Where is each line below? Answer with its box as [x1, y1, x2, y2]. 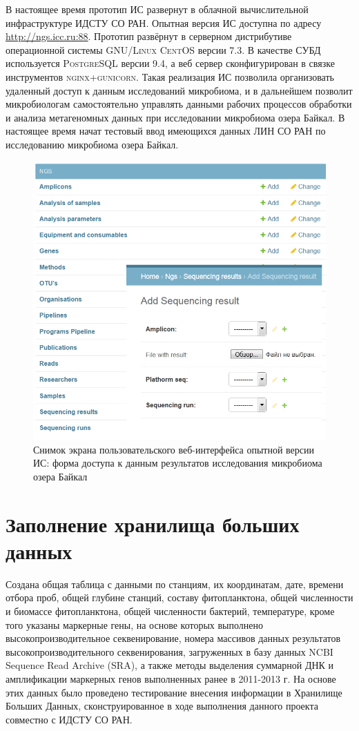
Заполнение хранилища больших [6, 509, 300, 538]
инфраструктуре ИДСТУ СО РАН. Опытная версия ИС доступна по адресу [6, 15, 322, 30]
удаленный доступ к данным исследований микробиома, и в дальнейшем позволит [6, 83, 353, 97]
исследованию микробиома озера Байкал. [6, 137, 179, 151]
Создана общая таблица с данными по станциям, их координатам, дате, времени [6, 576, 344, 591]
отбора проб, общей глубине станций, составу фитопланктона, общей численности [6, 590, 353, 605]
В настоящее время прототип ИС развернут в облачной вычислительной [6, 2, 309, 16]
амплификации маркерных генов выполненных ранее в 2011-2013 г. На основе [6, 672, 336, 686]
